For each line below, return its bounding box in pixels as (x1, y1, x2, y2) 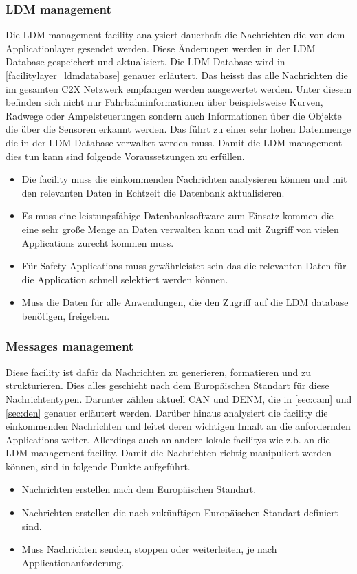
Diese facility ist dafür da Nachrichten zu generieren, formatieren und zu (6, 364, 311, 379)
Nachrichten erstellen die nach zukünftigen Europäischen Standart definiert (21, 505, 339, 520)
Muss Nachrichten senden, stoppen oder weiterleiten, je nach (21, 542, 277, 556)
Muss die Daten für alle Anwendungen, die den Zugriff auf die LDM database (21, 295, 349, 309)
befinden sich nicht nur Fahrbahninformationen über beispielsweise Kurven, (6, 95, 323, 109)
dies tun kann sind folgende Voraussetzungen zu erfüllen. (6, 148, 245, 163)
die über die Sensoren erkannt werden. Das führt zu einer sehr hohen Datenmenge (6, 122, 351, 136)
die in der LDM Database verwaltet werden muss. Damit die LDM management (6, 135, 343, 149)
